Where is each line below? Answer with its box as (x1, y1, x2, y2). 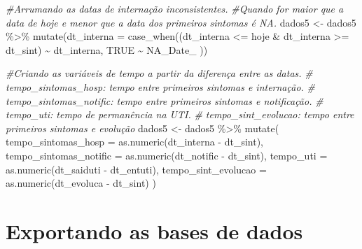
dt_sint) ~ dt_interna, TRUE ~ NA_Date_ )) (6, 42, 208, 57)
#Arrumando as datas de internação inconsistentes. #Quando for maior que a (6, 1, 344, 15)
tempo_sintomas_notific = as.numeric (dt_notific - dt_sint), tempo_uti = (6, 148, 328, 162)
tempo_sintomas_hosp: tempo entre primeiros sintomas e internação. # (6, 79, 315, 94)
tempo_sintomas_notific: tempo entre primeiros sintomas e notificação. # (6, 93, 323, 108)
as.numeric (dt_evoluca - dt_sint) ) (6, 176, 156, 190)
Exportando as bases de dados (6, 216, 303, 245)
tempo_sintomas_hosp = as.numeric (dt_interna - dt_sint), (6, 134, 264, 149)
